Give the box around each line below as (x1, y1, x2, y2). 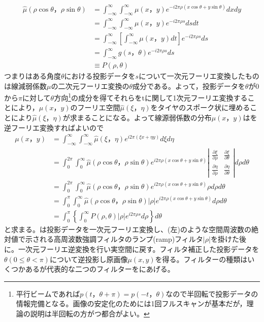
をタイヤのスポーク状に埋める (150, 102, 250, 113)
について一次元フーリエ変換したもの (139, 71, 259, 81)
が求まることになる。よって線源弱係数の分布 (62, 112, 212, 123)
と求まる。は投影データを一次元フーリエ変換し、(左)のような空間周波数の (4, 223, 251, 234)
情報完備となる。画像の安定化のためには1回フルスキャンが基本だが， (16, 298, 247, 309)
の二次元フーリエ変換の (51, 80, 129, 91)
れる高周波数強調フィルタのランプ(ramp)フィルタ (39, 234, 203, 244)
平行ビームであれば (16, 288, 80, 299)
